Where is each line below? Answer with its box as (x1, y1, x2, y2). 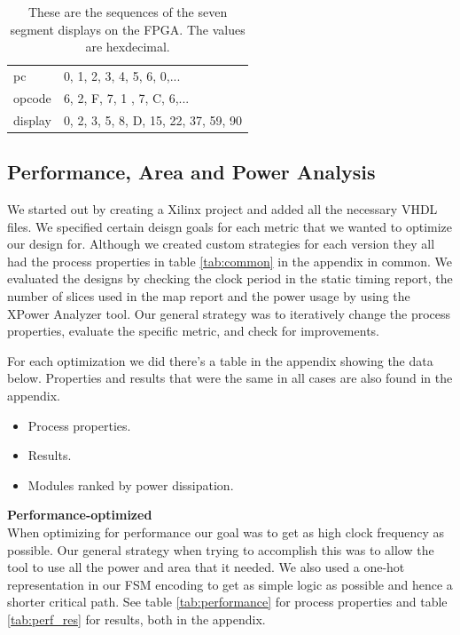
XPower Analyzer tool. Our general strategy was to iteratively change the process (7, 304, 451, 322)
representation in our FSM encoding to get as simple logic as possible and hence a (7, 575, 453, 593)
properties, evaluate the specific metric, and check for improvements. (7, 321, 379, 340)
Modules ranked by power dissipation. (27, 475, 234, 494)
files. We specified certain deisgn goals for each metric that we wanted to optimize (7, 217, 453, 235)
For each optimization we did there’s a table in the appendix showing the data (7, 351, 433, 369)
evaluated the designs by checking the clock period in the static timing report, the (7, 269, 453, 288)
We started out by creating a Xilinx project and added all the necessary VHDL (7, 200, 438, 218)
